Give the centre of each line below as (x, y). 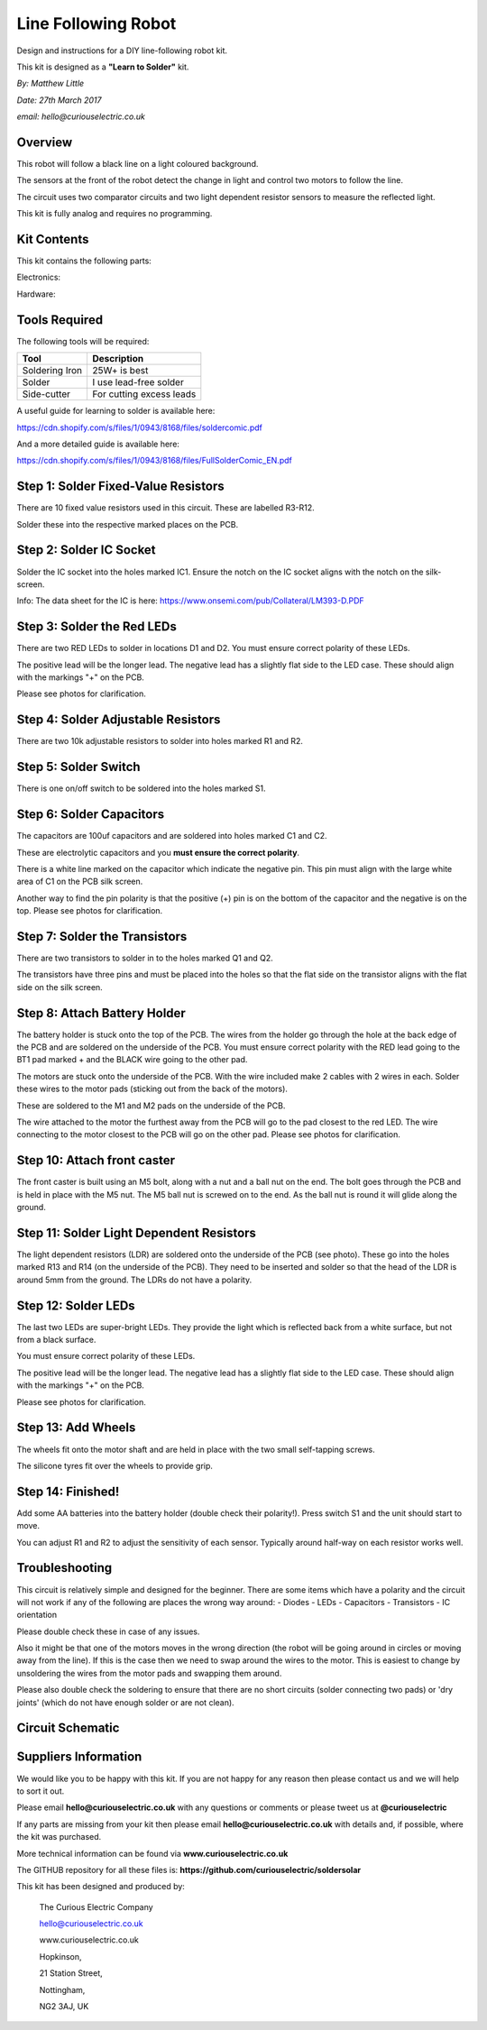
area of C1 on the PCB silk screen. (80, 882)
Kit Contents (53, 239)
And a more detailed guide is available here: (98, 444)
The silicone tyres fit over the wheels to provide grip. (115, 1465)
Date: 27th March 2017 (59, 100)
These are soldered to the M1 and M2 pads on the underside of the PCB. (151, 1106)
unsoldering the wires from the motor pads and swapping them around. (149, 1673)
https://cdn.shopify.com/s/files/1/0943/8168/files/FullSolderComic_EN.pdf (154, 461)
